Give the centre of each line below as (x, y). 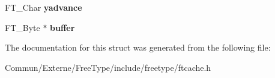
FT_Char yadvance (44, 7)
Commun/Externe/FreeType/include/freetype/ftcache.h (108, 67)
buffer (62, 27)
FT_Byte (23, 27)
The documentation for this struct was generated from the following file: (138, 47)
